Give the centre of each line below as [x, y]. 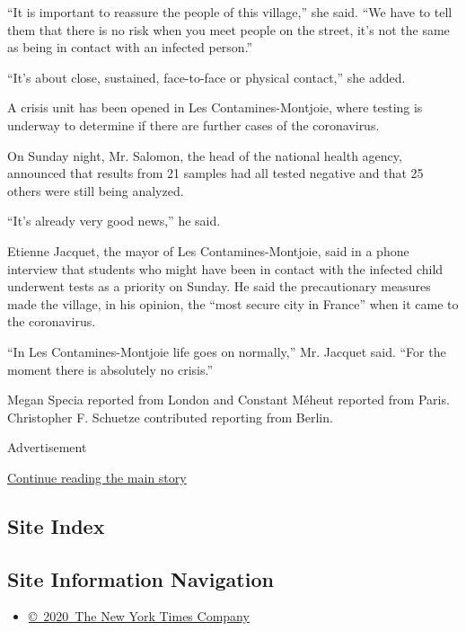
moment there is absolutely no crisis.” [110, 369]
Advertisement [47, 447]
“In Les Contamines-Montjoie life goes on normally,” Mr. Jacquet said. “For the [227, 351]
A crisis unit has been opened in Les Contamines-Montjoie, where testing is [215, 107]
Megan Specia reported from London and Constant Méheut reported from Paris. [229, 400]
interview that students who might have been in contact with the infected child [225, 268]
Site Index [56, 525]
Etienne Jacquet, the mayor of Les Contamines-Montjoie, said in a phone [208, 250]
